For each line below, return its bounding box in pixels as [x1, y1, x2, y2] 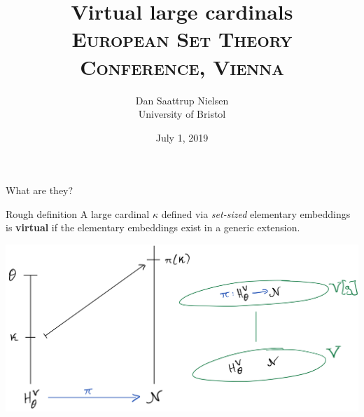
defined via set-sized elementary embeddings [161, 206, 351, 221]
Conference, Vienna [80, 52, 284, 81]
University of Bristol [138, 107, 226, 121]
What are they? [6, 183, 73, 198]
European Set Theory [71, 25, 293, 53]
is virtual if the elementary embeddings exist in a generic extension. [6, 220, 300, 235]
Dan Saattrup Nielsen [135, 93, 229, 107]
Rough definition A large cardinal [6, 206, 150, 221]
